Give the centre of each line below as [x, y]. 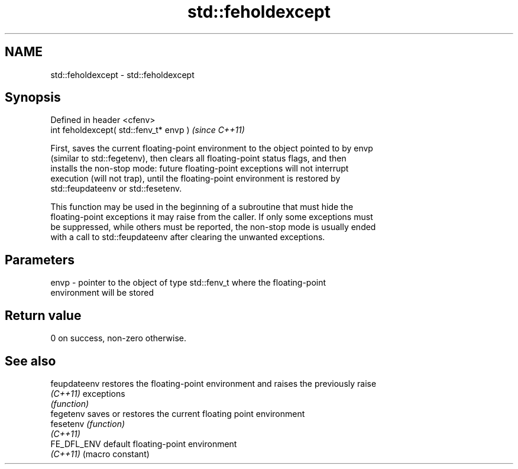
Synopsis [33, 98]
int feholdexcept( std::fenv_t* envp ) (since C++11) [148, 130]
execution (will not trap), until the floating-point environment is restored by [195, 179]
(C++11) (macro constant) [100, 454]
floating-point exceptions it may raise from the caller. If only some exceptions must [212, 217]
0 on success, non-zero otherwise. [119, 338]
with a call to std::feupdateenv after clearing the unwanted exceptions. [188, 237]
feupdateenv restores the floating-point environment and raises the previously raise [213, 383]
